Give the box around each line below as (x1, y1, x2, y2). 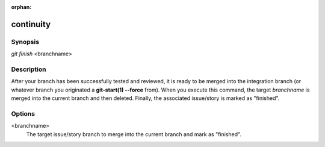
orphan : (11, 4, 32, 10)
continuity (11, 19, 51, 30)
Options (11, 109, 36, 117)
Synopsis (11, 37, 39, 46)
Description (11, 65, 46, 73)
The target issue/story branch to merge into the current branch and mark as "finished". (26, 130, 242, 138)
